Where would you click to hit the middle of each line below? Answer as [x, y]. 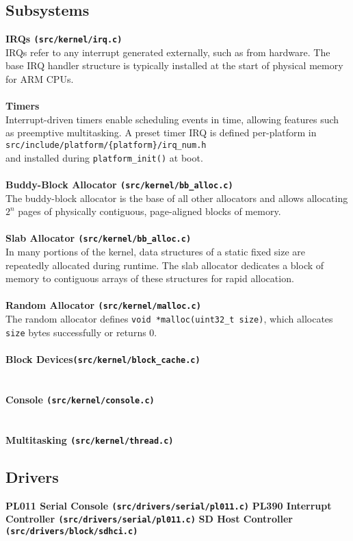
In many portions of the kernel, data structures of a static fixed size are [156, 252]
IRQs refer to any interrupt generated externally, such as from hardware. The [168, 52]
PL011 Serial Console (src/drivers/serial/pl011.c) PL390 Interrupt [169, 505]
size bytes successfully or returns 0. [81, 332]
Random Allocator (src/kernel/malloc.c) [103, 305]
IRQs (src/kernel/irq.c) [64, 39]
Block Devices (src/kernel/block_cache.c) [103, 358]
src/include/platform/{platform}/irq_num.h [106, 146]
